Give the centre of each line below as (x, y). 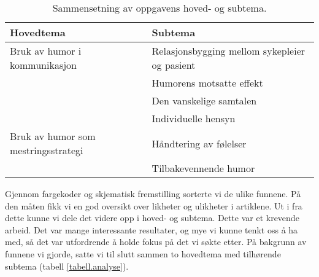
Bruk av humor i (46, 51)
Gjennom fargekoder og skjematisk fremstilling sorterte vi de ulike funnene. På (153, 193)
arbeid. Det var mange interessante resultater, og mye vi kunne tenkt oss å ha (152, 229)
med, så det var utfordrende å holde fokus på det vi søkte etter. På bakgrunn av (156, 242)
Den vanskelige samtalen (204, 100)
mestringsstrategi (47, 150)
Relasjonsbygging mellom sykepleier (229, 51)
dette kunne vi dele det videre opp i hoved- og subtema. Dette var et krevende (152, 218)
